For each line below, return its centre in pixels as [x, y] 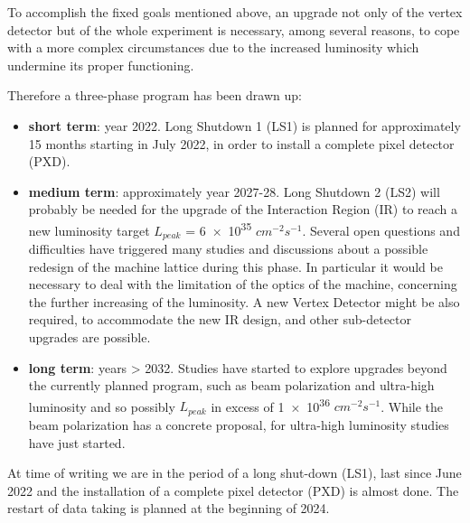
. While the [412, 406]
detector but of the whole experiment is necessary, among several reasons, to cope [234, 29]
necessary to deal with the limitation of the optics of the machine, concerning [243, 284]
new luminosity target [89, 230]
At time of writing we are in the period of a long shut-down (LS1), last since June [235, 473]
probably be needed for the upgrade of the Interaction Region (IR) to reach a [243, 209]
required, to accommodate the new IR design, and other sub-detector [220, 319]
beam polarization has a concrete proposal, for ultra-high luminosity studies [239, 424]
